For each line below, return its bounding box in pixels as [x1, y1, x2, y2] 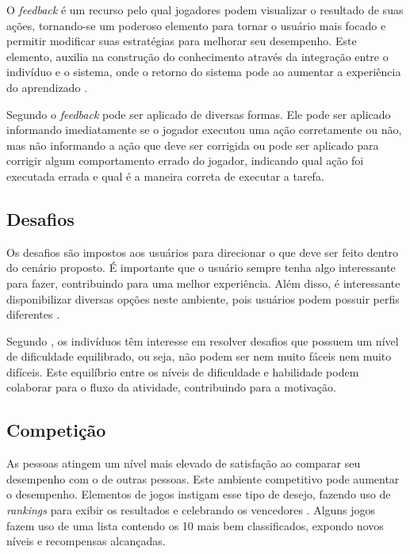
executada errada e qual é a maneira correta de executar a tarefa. [6, 167, 324, 184]
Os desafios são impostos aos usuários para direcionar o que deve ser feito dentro [6, 243, 399, 260]
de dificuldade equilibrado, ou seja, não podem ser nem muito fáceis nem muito [6, 348, 392, 365]
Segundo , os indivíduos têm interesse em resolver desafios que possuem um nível [6, 332, 399, 349]
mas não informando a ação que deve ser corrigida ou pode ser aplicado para [6, 136, 379, 153]
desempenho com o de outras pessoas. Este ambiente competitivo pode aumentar [6, 470, 400, 487]
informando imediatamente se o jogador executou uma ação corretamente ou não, [6, 121, 402, 138]
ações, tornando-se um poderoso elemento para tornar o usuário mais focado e [6, 17, 386, 33]
